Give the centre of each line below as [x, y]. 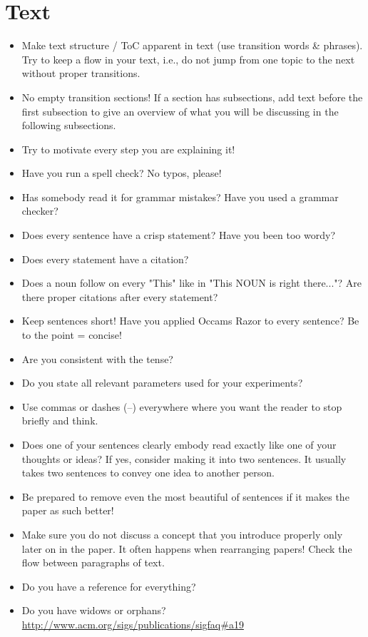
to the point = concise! [72, 335]
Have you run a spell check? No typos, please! [122, 173]
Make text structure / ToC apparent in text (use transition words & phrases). [192, 45]
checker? [40, 211]
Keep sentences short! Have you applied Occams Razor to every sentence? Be [190, 321]
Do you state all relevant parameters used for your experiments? [162, 383]
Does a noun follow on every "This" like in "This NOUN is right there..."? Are [191, 283]
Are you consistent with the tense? [97, 358]
